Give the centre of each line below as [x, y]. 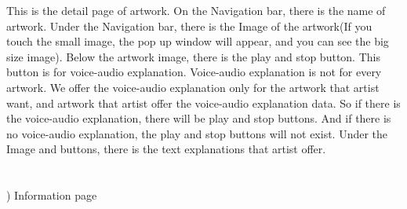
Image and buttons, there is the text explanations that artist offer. [166, 149]
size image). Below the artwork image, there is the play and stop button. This [193, 56]
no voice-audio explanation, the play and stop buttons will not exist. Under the [197, 133]
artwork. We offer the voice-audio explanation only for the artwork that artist [193, 87]
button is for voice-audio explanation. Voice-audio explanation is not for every [194, 72]
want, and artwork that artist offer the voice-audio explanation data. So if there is [203, 103]
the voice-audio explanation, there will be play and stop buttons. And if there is [199, 118]
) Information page [52, 195]
